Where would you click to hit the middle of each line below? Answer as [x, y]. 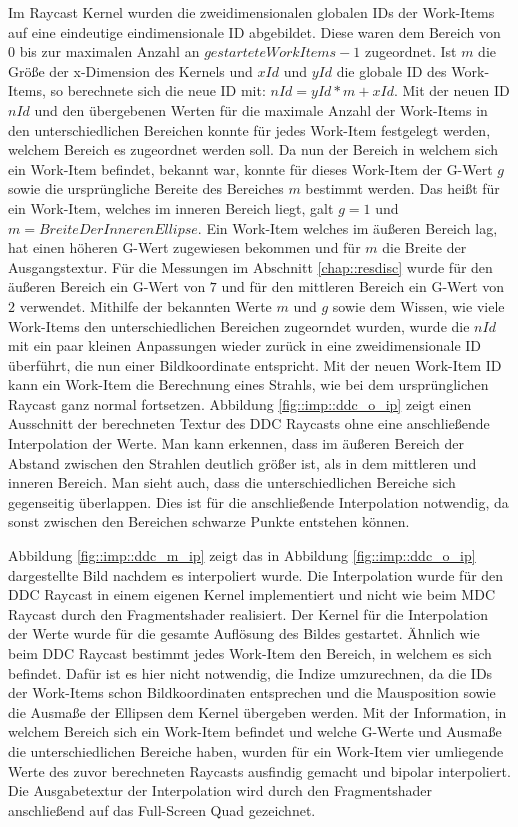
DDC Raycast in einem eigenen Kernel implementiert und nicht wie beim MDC [252, 594]
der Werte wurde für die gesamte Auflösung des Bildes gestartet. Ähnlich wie [244, 633]
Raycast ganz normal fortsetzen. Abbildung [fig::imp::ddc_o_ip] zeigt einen [240, 403]
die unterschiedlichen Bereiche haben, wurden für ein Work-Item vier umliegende [256, 750]
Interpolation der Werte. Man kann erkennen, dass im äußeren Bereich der [236, 443]
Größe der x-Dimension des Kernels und [130, 70]
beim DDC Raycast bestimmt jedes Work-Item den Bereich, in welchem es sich [250, 653]
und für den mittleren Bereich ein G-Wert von [362, 286]
